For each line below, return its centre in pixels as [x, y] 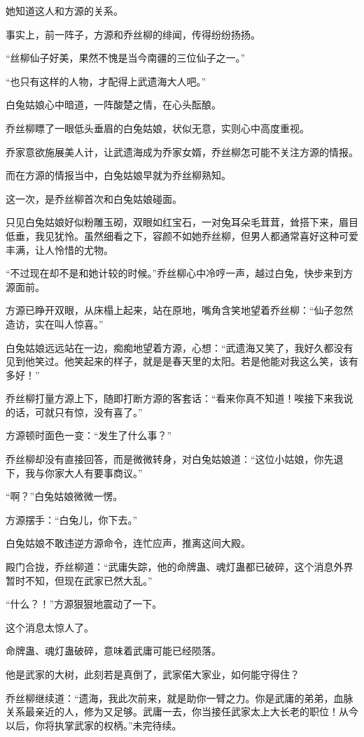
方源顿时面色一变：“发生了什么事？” [89, 435]
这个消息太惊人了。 [50, 627]
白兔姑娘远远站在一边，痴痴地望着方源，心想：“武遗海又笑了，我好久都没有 [180, 347]
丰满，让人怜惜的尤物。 [59, 249]
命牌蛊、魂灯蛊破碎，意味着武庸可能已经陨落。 [113, 651]
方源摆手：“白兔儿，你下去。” [72, 519]
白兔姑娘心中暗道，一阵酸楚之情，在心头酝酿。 [113, 105]
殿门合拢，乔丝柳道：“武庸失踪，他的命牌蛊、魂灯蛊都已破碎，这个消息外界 [180, 567]
